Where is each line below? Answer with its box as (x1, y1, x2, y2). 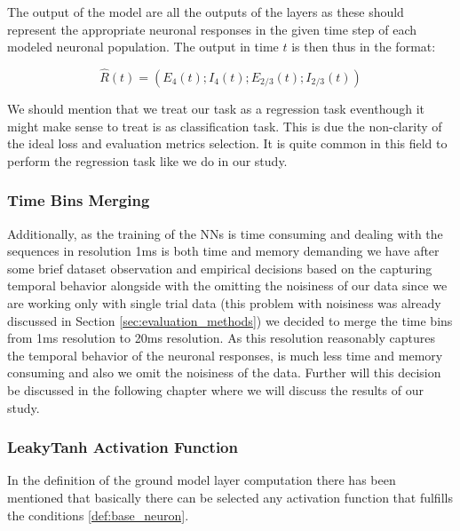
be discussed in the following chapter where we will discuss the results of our (7, 380, 424, 399)
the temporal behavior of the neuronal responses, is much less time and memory (7, 345, 443, 364)
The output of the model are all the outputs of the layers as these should (7, 3, 404, 20)
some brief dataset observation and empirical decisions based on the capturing (7, 258, 432, 277)
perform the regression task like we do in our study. (7, 151, 288, 170)
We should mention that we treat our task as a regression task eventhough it (7, 99, 424, 117)
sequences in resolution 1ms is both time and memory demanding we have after (7, 242, 440, 260)
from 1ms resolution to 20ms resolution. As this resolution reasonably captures (7, 329, 435, 347)
